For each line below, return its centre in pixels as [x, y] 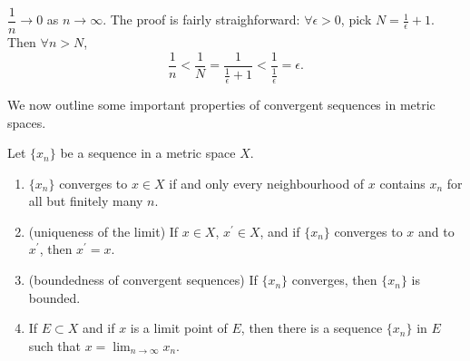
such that [55, 345]
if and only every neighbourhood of [267, 183]
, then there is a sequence [312, 328]
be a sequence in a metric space [148, 153]
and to [436, 231]
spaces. [27, 122]
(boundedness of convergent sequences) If [143, 280]
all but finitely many [86, 201]
